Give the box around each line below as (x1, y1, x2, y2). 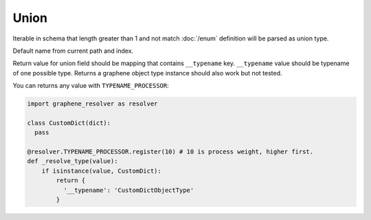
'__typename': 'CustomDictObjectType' (63, 186, 194, 194)
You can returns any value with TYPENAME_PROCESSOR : (12, 82, 169, 90)
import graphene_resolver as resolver (27, 100, 158, 108)
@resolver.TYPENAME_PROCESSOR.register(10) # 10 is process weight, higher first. (27, 148, 314, 156)
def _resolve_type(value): (27, 158, 118, 165)
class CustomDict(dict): (27, 119, 111, 127)
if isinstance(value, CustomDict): (41, 167, 161, 175)
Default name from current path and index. (12, 47, 134, 55)
